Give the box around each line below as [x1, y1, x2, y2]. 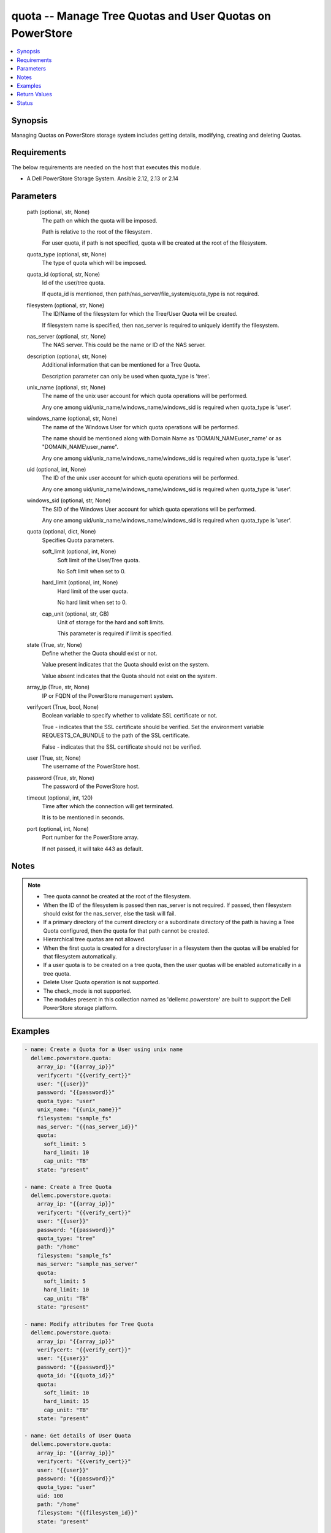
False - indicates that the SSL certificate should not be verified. [42, 743, 202, 751]
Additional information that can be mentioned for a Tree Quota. [42, 361, 200, 369]
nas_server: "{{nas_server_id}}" [37, 1123, 138, 1130]
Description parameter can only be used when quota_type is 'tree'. [42, 372, 211, 380]
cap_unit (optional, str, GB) [42, 610, 110, 617]
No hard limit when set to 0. [57, 598, 127, 606]
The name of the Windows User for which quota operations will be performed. [42, 423, 240, 430]
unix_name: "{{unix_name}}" [37, 1106, 122, 1113]
